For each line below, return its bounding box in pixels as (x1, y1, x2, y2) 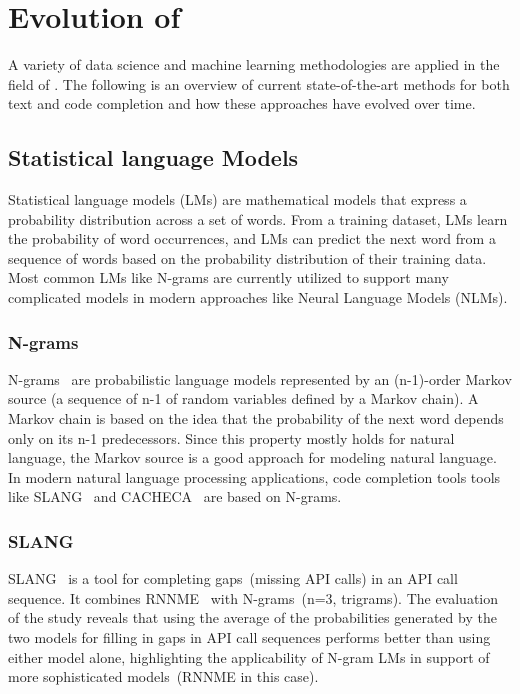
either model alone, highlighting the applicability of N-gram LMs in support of (8, 646, 490, 667)
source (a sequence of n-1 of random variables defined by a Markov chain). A (8, 388, 479, 409)
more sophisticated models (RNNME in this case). (8, 666, 319, 687)
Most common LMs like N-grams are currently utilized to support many (8, 267, 449, 288)
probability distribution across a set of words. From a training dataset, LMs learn (8, 208, 508, 229)
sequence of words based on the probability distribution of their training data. (8, 247, 487, 268)
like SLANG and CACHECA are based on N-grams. (8, 486, 342, 507)
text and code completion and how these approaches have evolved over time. (8, 93, 476, 114)
